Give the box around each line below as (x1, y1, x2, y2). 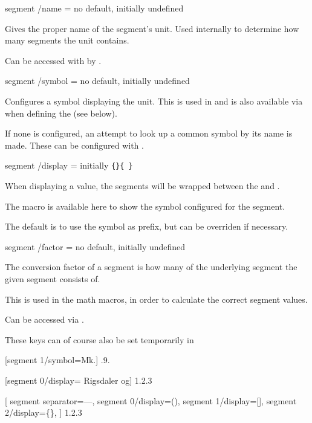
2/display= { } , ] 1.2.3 (5, 406, 82, 419)
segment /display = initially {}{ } (5, 159, 133, 172)
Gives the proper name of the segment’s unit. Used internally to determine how (5, 22, 299, 34)
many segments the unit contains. (5, 34, 129, 47)
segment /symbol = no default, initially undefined (5, 74, 190, 87)
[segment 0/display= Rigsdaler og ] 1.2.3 (5, 373, 152, 386)
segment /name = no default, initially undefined (5, 2, 184, 14)
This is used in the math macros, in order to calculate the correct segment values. (5, 292, 308, 305)
